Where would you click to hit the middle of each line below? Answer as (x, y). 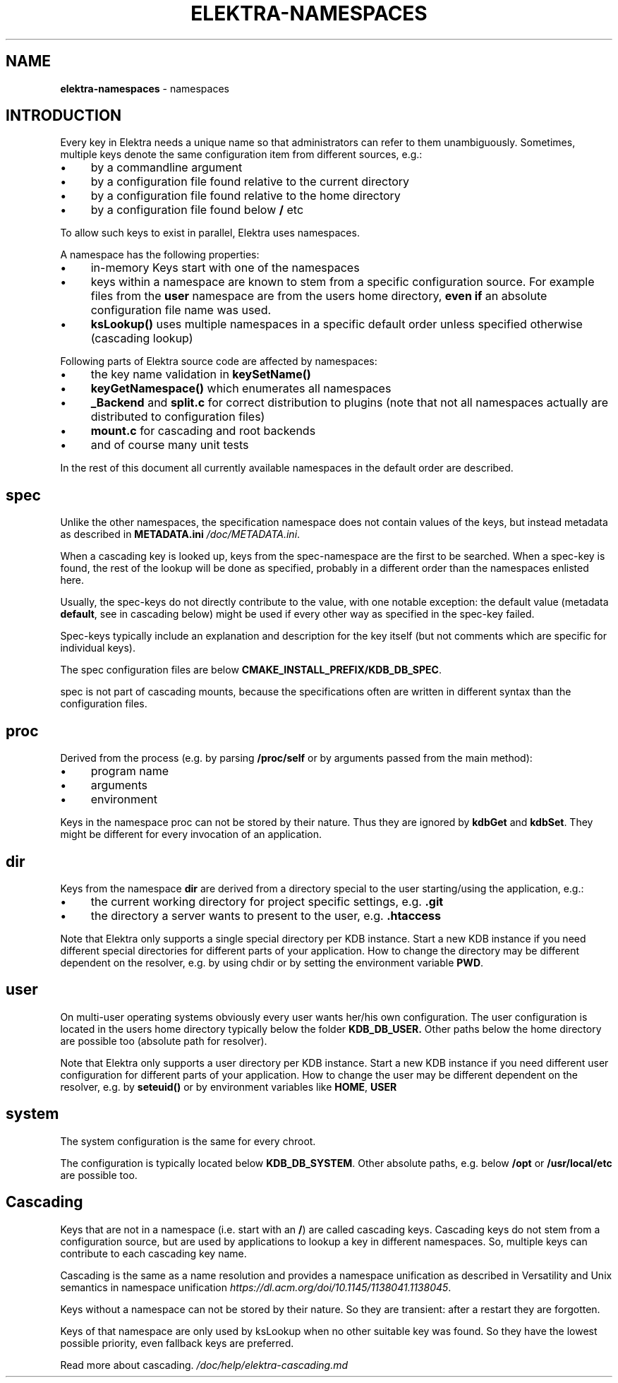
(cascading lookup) (142, 339)
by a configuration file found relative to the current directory (250, 182)
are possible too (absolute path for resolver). (164, 1041)
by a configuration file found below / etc (197, 210)
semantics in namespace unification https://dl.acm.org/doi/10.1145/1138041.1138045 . (256, 1287)
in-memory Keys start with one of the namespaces (225, 268)
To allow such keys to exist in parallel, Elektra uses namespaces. (210, 233)
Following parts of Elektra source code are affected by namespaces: (219, 361)
